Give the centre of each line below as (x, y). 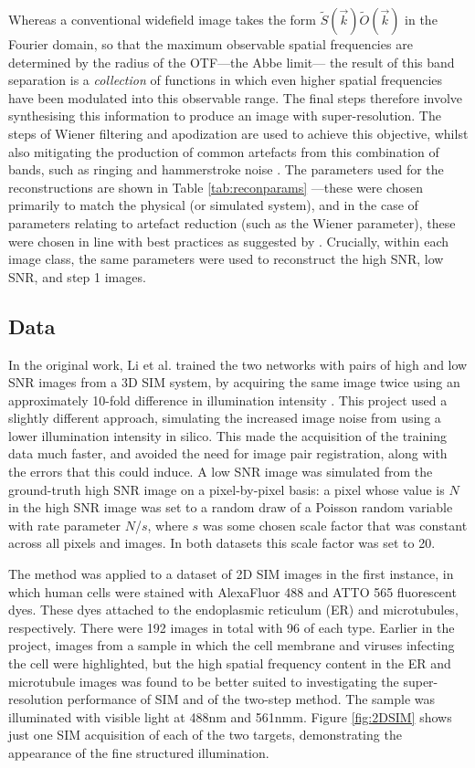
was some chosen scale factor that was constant (335, 525)
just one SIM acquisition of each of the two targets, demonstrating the (205, 735)
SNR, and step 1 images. (77, 276)
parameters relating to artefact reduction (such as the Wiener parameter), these (232, 222)
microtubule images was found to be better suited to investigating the (204, 681)
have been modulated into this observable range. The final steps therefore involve (236, 97)
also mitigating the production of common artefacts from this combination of (224, 151)
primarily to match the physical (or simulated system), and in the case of (213, 205)
